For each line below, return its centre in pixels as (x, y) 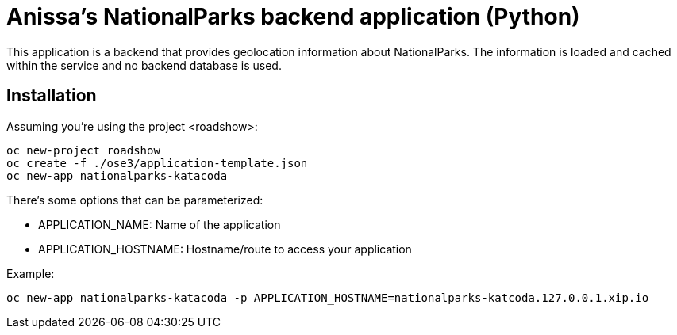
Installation (52, 96)
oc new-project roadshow (83, 150)
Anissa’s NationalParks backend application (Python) (293, 17)
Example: (31, 273)
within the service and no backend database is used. (144, 65)
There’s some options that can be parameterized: (135, 200)
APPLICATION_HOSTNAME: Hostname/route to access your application (225, 249)
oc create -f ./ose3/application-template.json (157, 163)
